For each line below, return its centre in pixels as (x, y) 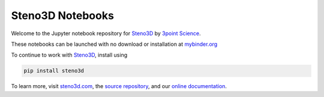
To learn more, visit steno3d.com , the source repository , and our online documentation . (119, 86)
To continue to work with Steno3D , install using (69, 55)
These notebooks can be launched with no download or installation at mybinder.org (114, 44)
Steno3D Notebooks (62, 15)
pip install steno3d (54, 71)
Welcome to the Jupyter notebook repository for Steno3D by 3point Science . (106, 33)
